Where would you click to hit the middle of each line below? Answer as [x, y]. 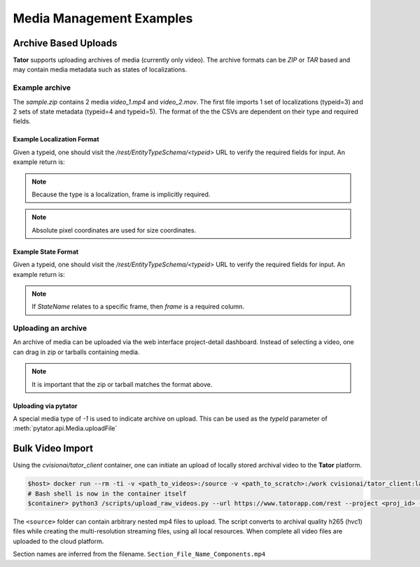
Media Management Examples [103, 18]
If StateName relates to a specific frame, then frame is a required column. [138, 307]
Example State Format [46, 252]
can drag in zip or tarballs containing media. [76, 352]
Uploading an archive [50, 328]
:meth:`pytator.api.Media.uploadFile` [65, 428]
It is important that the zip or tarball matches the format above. [122, 384]
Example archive [42, 88]
